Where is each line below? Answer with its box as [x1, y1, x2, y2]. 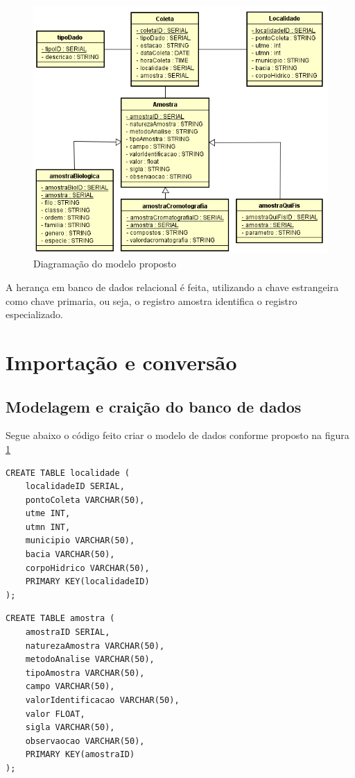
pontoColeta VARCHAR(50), [25, 495, 145, 505]
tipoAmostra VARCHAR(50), [25, 668, 145, 678]
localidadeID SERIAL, [25, 481, 125, 492]
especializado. [6, 307, 63, 322]
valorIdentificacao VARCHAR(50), [25, 695, 180, 705]
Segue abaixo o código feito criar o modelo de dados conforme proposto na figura [6, 428, 349, 442]
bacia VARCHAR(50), [25, 549, 115, 560]
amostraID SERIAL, [25, 627, 110, 638]
